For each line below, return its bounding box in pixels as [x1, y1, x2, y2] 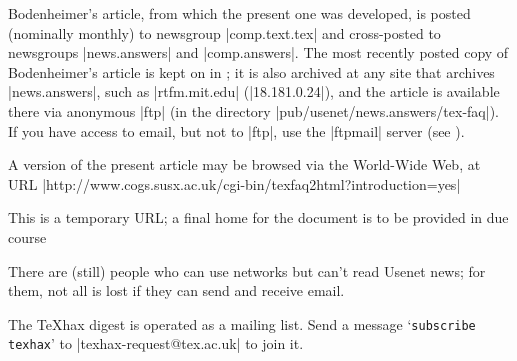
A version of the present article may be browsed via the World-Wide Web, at [8, 154, 481, 175]
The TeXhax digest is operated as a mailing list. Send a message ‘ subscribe [8, 313, 476, 334]
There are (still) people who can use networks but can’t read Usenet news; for [8, 260, 486, 281]
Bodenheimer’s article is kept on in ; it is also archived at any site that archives [8, 61, 495, 82]
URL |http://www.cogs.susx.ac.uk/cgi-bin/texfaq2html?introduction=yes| [8, 173, 461, 194]
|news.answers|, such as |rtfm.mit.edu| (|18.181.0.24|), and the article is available [8, 81, 500, 102]
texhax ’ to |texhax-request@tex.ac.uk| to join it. [8, 333, 304, 354]
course [8, 226, 47, 247]
